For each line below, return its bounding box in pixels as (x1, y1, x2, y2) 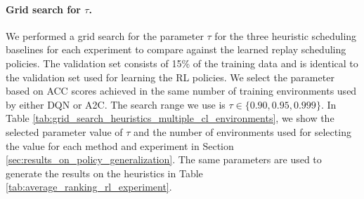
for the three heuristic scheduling (214, 28, 357, 43)
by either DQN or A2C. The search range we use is (6, 97, 226, 111)
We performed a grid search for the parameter (6, 28, 204, 43)
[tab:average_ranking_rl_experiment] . (6, 179, 172, 194)
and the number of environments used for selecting (134, 124, 351, 139)
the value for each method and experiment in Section (6, 138, 234, 153)
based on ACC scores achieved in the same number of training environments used (6, 83, 357, 98)
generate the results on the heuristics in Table (6, 165, 203, 180)
